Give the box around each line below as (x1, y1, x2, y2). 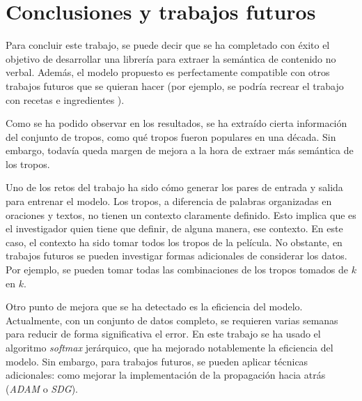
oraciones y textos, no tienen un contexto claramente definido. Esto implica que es (6, 207, 356, 222)
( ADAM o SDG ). (6, 381, 78, 395)
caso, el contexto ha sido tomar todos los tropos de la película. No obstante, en (6, 234, 343, 249)
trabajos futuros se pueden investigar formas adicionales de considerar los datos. (6, 248, 347, 263)
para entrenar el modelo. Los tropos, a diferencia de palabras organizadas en (6, 194, 332, 209)
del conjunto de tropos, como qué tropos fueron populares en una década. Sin (6, 129, 336, 144)
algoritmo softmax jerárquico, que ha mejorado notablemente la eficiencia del (6, 340, 333, 354)
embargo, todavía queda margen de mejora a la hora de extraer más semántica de (6, 143, 354, 158)
